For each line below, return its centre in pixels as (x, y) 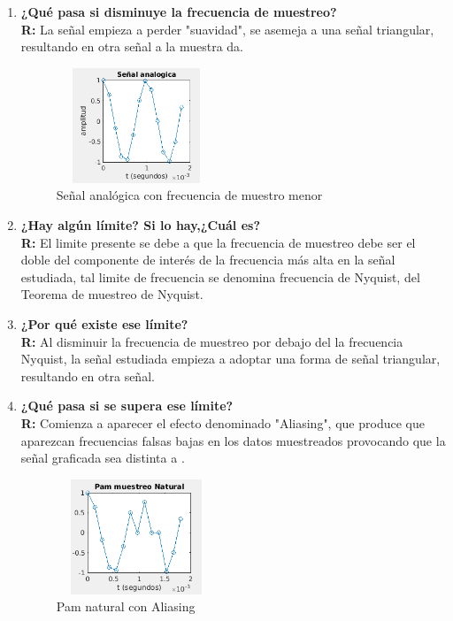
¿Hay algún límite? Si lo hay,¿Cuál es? (141, 224)
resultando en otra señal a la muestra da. (132, 46)
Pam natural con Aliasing (126, 606)
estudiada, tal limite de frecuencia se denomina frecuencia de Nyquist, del (220, 276)
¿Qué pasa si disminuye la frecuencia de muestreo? (179, 11)
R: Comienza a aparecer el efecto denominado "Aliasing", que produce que (223, 422)
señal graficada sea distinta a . (103, 458)
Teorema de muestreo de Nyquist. (112, 294)
